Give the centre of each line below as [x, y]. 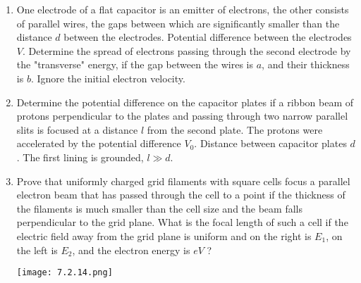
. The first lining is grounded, [80, 157]
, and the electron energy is [131, 250]
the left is [37, 250]
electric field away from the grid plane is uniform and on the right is [164, 235]
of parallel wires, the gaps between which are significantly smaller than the [178, 23]
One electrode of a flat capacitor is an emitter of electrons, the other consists [183, 9]
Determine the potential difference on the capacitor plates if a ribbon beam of [185, 102]
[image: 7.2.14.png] [65, 273]
